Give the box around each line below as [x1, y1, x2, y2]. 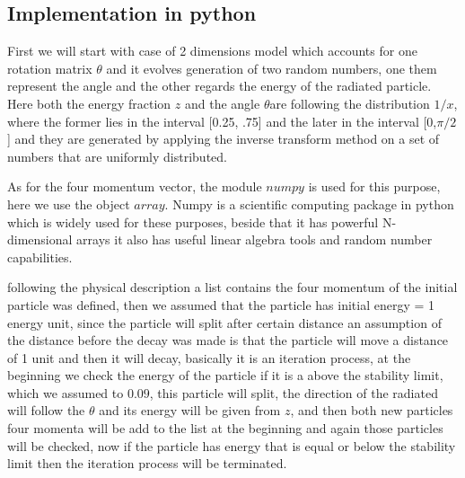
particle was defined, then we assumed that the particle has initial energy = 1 [7, 295, 435, 314]
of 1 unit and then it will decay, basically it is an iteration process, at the [7, 348, 411, 367]
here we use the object [7, 194, 130, 213]
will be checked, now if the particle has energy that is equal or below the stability [7, 436, 456, 455]
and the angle [184, 93, 260, 112]
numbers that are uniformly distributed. [7, 146, 227, 165]
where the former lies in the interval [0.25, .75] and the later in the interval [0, [7, 111, 437, 130]
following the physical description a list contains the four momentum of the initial [7, 278, 458, 297]
